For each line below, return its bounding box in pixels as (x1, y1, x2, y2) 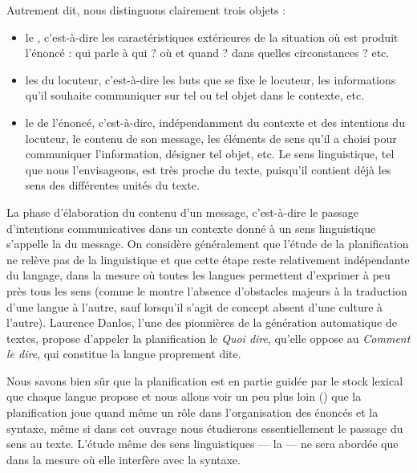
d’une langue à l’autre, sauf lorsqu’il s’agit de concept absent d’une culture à (6, 298, 383, 315)
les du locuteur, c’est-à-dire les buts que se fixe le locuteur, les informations (25, 71, 396, 88)
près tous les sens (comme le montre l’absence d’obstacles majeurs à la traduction (6, 282, 407, 299)
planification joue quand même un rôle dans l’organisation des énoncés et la (6, 404, 379, 421)
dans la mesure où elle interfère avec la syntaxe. (6, 451, 241, 467)
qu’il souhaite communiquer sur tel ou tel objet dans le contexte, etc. (25, 87, 365, 104)
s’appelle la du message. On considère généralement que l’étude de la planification (6, 235, 409, 252)
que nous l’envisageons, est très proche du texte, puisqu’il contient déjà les (25, 161, 391, 177)
